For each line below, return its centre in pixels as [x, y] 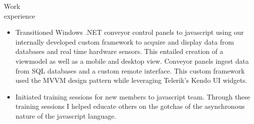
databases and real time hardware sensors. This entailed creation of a [119, 51]
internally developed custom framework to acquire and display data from [125, 41]
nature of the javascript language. [66, 115]
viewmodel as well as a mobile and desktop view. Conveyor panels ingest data [132, 61]
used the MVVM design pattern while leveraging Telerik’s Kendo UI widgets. [131, 80]
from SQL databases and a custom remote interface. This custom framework [130, 70]
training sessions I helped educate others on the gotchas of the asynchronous [130, 106]
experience [20, 15]
